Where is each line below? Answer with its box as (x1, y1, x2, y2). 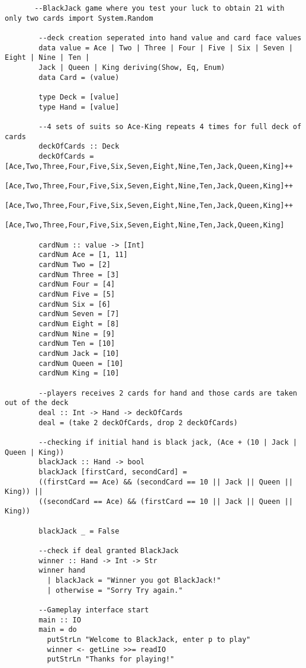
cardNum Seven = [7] (38, 310, 120, 319)
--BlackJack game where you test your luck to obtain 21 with (34, 4, 285, 12)
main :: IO (38, 615, 81, 624)
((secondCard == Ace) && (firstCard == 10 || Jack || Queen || (38, 497, 293, 506)
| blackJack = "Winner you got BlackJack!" (47, 576, 221, 585)
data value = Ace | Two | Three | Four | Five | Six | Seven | (38, 43, 293, 52)
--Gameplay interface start (38, 606, 149, 615)
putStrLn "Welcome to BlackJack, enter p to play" (47, 635, 251, 644)
